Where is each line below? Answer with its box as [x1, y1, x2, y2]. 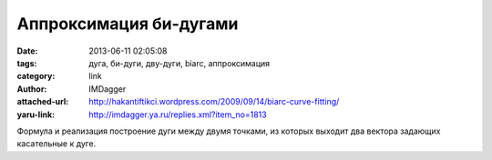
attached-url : [16, 96, 69, 107]
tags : [16, 57, 37, 68]
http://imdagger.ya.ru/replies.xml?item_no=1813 [88, 109, 268, 120]
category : [16, 71, 56, 82]
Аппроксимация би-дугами [16, 14, 239, 34]
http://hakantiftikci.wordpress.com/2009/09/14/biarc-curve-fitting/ [88, 96, 340, 107]
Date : [16, 45, 38, 56]
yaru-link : [16, 109, 55, 120]
